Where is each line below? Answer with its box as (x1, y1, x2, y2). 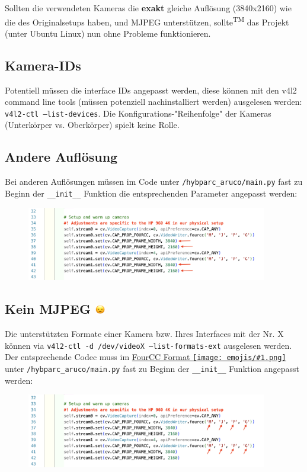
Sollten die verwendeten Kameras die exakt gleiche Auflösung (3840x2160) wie (5, 2, 292, 14)
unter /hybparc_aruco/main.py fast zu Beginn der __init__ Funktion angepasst (5, 362, 300, 375)
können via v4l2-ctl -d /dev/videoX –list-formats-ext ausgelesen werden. (5, 339, 292, 351)
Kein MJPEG (5, 300, 91, 318)
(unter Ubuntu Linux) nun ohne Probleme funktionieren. (5, 27, 211, 39)
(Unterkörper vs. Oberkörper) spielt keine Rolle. (5, 118, 180, 131)
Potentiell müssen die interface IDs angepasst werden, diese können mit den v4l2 (5, 84, 297, 96)
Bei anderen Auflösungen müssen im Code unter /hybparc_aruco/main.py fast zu (5, 175, 303, 188)
